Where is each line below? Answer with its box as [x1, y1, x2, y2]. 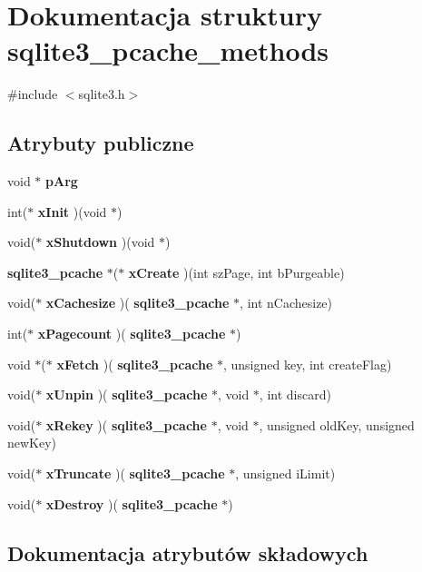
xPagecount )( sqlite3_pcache [37, 324, 226, 343]
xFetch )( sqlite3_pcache [56, 354, 213, 373]
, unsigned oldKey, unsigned [259, 415, 415, 434]
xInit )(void [37, 202, 107, 221]
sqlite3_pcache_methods [7, 32, 329, 69]
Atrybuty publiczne [7, 129, 194, 157]
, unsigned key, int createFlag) [222, 354, 392, 373]
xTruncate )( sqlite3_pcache [45, 464, 225, 483]
